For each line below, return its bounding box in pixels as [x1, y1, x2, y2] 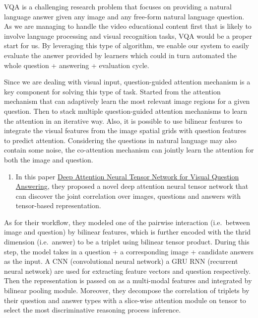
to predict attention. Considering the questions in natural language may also [4, 135, 237, 145]
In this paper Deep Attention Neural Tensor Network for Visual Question [15, 171, 239, 181]
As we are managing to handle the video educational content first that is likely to [4, 21, 252, 31]
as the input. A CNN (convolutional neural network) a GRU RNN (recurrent [4, 256, 238, 266]
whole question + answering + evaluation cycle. [4, 60, 149, 70]
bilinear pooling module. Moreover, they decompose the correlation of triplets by [4, 285, 250, 296]
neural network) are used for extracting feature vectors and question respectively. [4, 265, 251, 276]
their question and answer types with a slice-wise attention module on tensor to [4, 295, 246, 305]
